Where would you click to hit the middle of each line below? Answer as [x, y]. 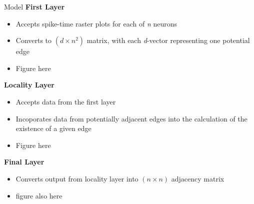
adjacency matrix [198, 178]
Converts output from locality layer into [77, 178]
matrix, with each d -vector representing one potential [168, 40]
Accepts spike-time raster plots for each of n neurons [96, 23]
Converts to [34, 40]
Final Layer [24, 162]
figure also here [39, 195]
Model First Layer [34, 6]
